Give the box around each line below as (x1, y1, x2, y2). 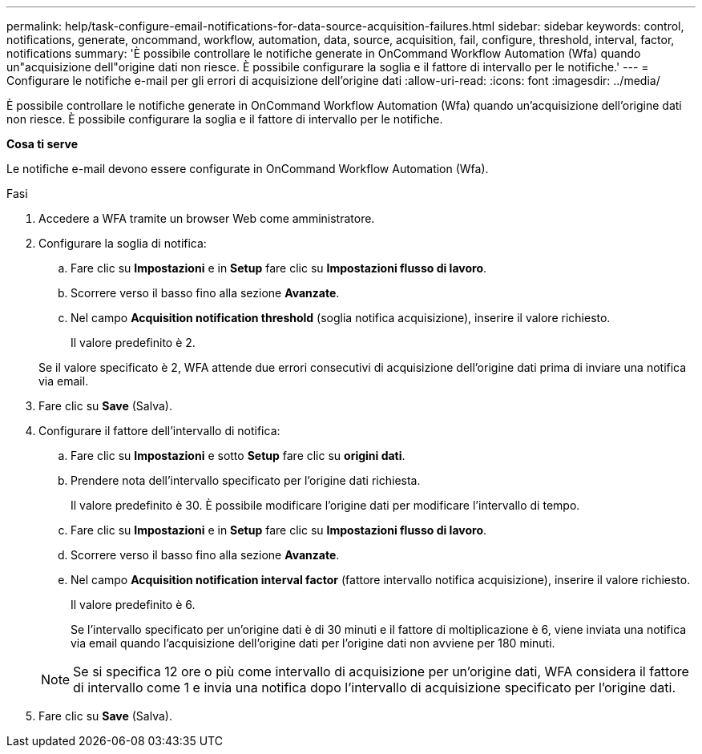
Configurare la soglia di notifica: (38, 236, 207, 250)
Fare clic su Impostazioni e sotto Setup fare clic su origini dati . (71, 449, 405, 462)
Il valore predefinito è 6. (71, 598, 196, 611)
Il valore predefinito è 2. (71, 336, 196, 349)
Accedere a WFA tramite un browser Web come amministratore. (38, 212, 375, 225)
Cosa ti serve (6, 137, 79, 151)
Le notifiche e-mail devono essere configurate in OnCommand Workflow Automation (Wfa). (6, 162, 489, 175)
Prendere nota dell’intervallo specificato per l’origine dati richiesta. (71, 474, 421, 487)
